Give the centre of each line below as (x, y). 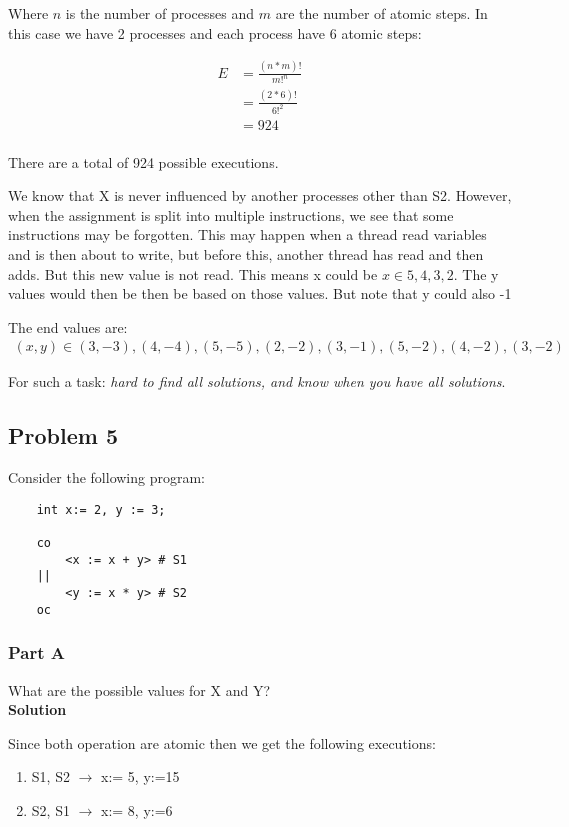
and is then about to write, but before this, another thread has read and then (246, 254)
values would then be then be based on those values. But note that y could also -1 (260, 293)
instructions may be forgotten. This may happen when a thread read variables (247, 234)
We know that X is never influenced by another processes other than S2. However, (260, 195)
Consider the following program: (106, 477)
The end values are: (68, 326)
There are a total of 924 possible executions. (143, 161)
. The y (476, 273)
